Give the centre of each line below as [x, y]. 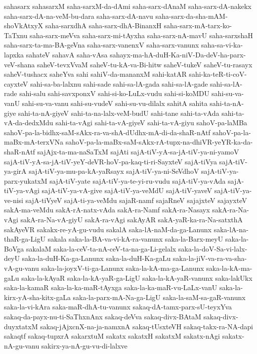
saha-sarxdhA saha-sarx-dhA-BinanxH [103, 25]
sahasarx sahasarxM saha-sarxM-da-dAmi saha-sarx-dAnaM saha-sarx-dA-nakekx [128, 6]
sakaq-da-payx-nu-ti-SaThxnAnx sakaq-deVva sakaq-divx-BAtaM [103, 316]
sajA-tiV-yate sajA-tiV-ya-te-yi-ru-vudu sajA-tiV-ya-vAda [138, 180]
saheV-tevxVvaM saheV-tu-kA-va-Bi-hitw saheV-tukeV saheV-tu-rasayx [145, 64]
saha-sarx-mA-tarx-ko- [198, 25]
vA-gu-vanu [21, 268]
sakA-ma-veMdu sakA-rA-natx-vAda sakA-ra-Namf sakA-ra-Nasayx [107, 210]
